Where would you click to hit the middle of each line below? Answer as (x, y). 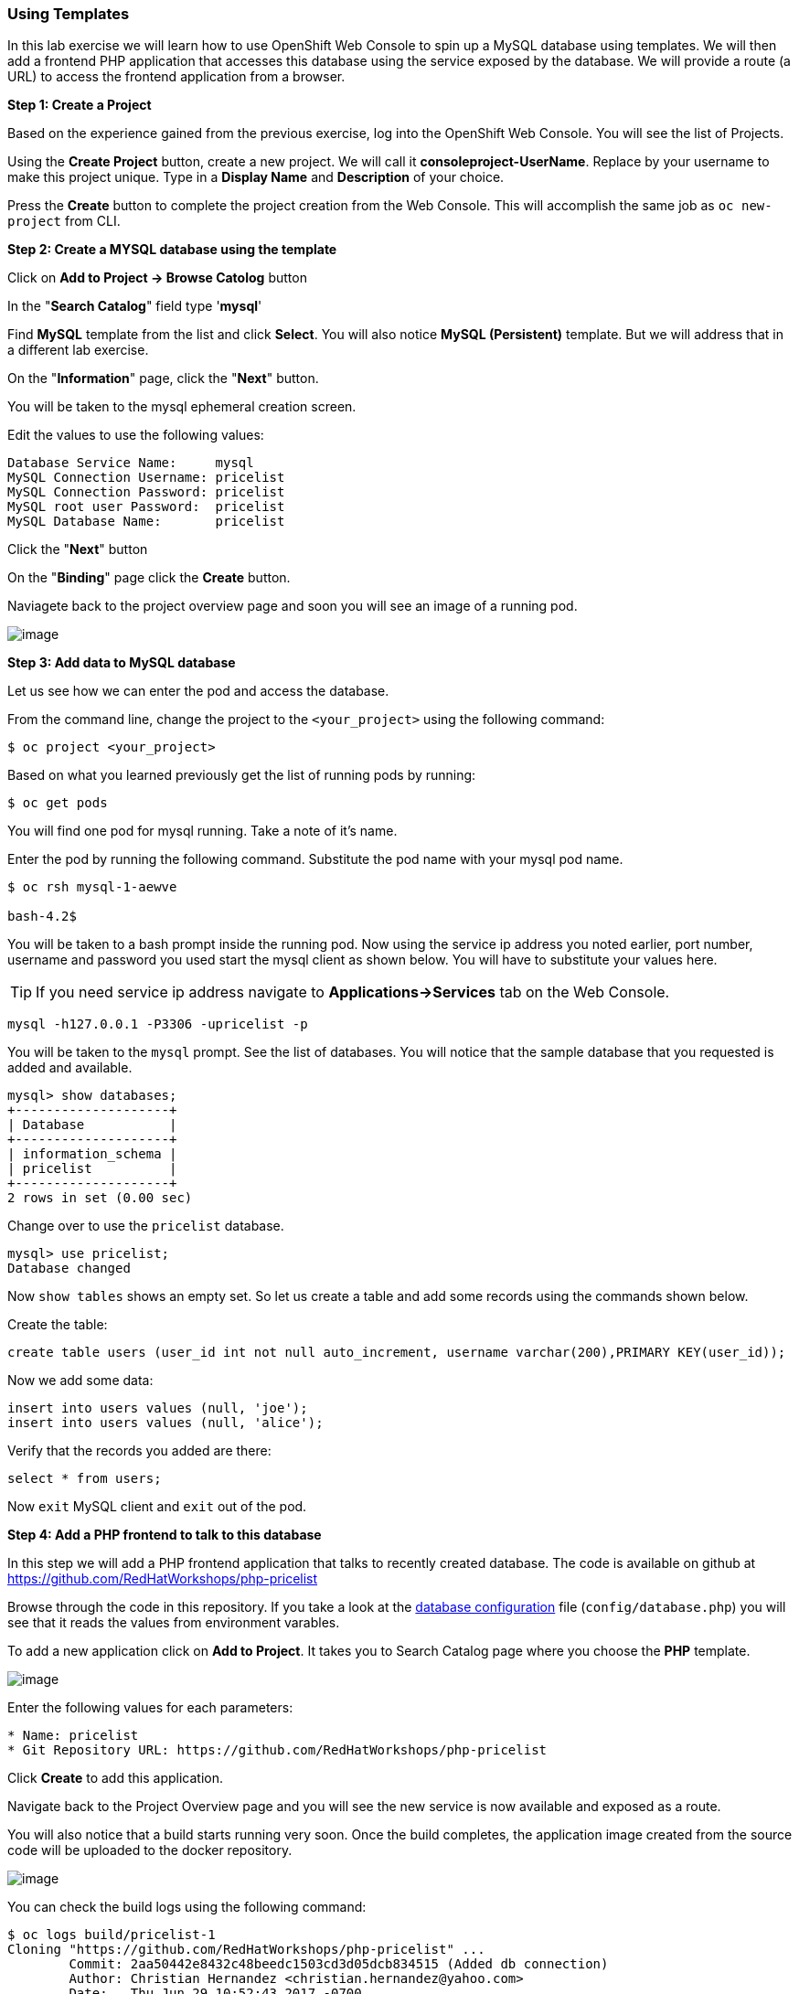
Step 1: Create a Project (80, 105)
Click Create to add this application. (115, 1778)
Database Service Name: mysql (131, 463)
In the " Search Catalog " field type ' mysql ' (135, 306)
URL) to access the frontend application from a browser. (176, 77)
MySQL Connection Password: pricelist (146, 492)
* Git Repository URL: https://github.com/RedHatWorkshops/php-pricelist (277, 1750)
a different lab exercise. (78, 350)
